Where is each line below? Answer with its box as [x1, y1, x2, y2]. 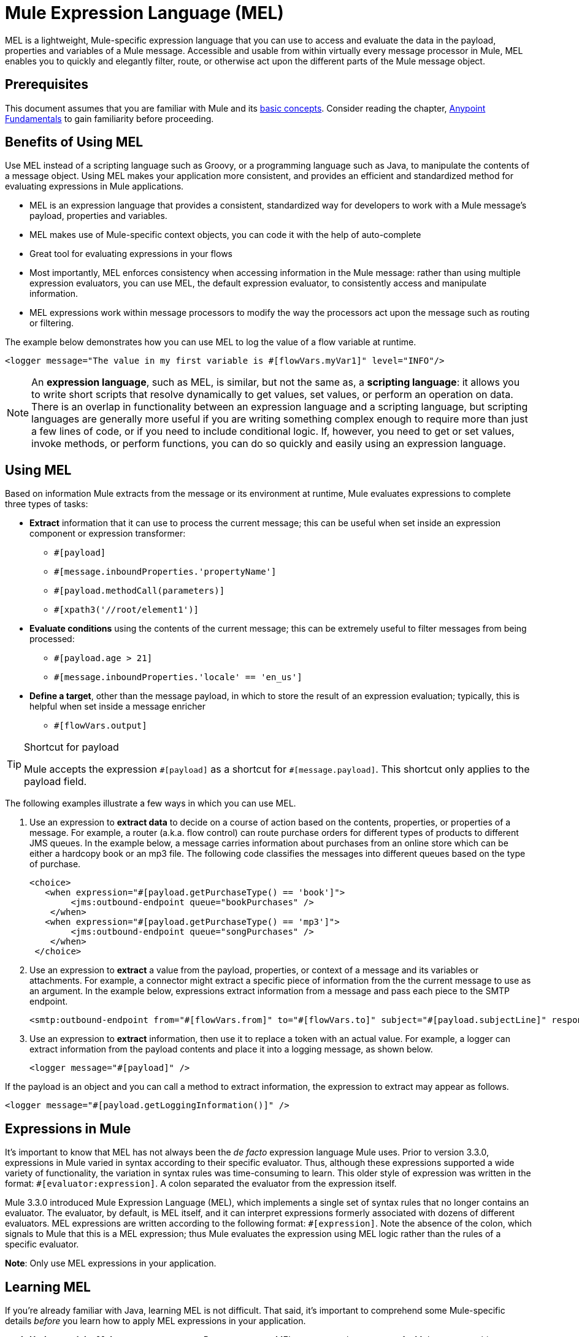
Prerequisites [5, 77, 88, 93]
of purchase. [29, 859, 81, 870]
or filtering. [29, 318, 74, 329]
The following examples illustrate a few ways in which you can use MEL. [5, 798, 296, 809]
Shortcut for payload [24, 741, 119, 754]
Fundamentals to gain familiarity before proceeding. [5, 113, 214, 124]
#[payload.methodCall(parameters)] [54, 586, 225, 596]
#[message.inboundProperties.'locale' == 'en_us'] [54, 672, 302, 683]
